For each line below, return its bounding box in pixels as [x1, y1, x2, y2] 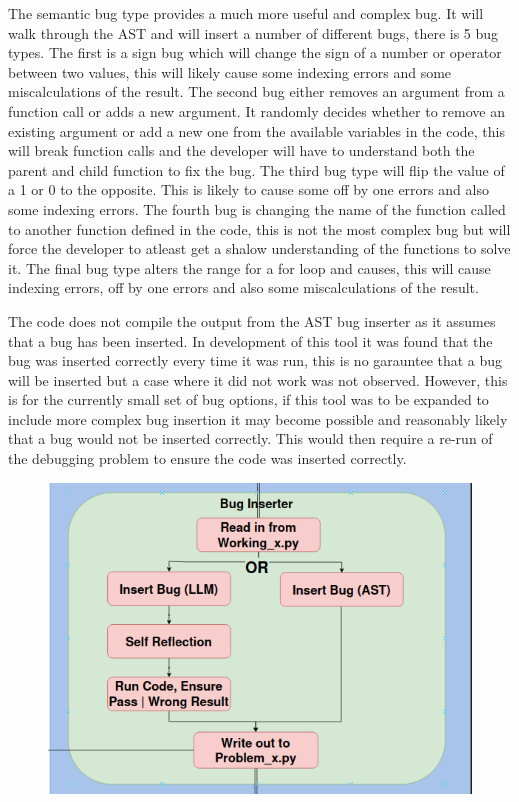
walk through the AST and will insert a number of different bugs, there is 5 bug [8, 22, 499, 43]
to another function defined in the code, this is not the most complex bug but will [8, 218, 511, 239]
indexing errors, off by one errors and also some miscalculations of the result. [8, 277, 479, 298]
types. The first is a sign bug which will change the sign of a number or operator [8, 42, 502, 63]
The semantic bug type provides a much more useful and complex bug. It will [8, 3, 484, 23]
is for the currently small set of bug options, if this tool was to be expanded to [8, 389, 489, 410]
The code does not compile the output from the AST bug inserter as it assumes [8, 310, 496, 331]
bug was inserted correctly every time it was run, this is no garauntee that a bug [8, 350, 503, 371]
